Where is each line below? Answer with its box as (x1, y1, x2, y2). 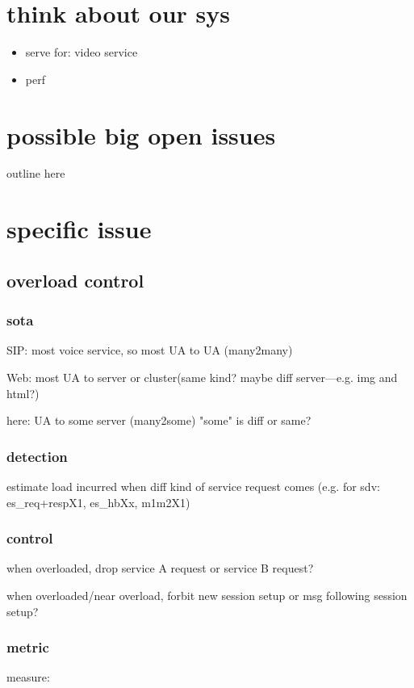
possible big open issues (6, 118, 276, 151)
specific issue (6, 212, 152, 245)
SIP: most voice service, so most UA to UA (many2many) (6, 342, 293, 359)
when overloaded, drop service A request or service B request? (6, 560, 314, 577)
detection (6, 446, 68, 466)
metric (6, 637, 49, 657)
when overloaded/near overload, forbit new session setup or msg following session (6, 587, 408, 603)
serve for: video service (25, 44, 138, 61)
